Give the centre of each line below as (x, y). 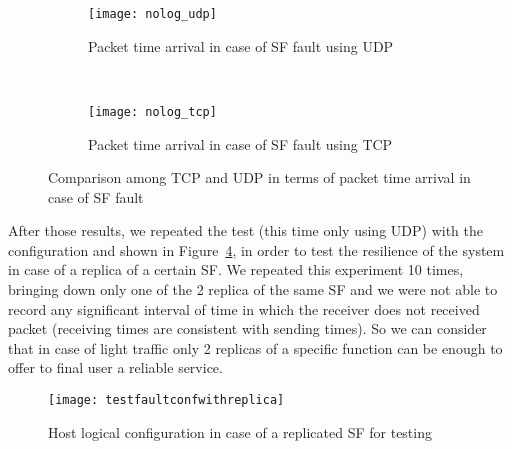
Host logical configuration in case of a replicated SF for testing (240, 431)
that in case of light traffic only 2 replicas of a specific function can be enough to (255, 347)
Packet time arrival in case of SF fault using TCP (240, 143)
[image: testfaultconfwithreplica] (166, 400)
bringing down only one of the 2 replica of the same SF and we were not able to (253, 289)
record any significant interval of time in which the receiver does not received (244, 308)
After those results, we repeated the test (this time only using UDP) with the (245, 230)
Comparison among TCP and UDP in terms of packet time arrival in (259, 177)
